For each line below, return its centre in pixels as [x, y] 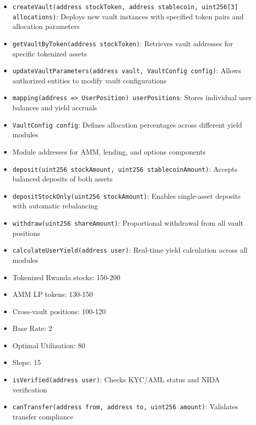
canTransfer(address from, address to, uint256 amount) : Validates [125, 406]
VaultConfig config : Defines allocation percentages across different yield [127, 124]
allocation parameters [46, 26]
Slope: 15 [27, 362]
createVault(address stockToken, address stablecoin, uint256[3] [125, 7]
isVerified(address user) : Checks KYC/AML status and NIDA [116, 380]
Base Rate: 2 [32, 328]
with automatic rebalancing [55, 206]
